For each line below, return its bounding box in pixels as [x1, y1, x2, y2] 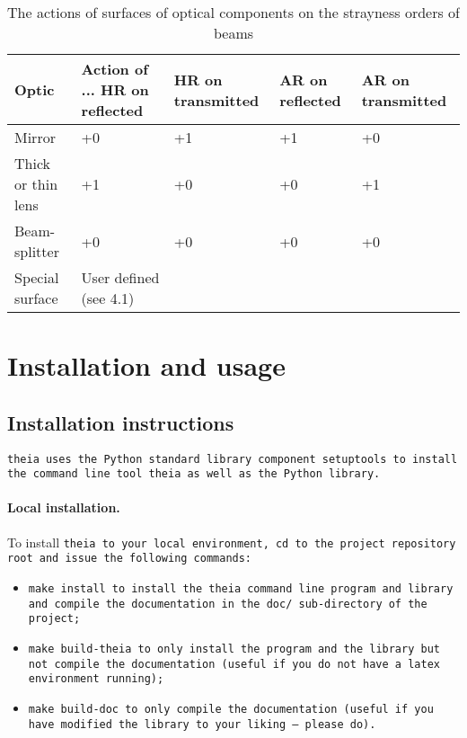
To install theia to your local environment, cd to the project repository [7, 532, 456, 551]
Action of [81, 58, 148, 79]
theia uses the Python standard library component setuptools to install [7, 452, 458, 466]
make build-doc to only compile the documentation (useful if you [28, 702, 434, 716]
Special [14, 267, 59, 288]
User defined [81, 267, 160, 288]
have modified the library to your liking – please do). [28, 717, 376, 731]
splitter [14, 241, 59, 262]
